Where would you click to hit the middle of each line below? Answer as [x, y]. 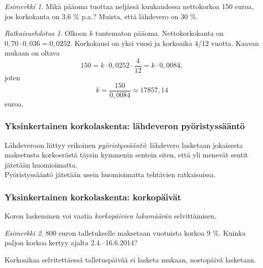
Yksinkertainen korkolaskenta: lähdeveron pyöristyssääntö [125, 126]
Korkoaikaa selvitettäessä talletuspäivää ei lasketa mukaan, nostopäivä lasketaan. [130, 259]
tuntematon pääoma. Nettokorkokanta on [160, 33]
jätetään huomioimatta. [41, 164]
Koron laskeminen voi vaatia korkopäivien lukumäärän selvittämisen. [111, 216]
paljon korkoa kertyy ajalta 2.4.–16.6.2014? [71, 243]
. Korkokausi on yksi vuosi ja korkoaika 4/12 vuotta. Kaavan [164, 43]
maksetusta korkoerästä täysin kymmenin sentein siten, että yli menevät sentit [126, 155]
